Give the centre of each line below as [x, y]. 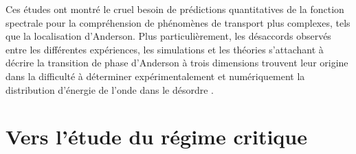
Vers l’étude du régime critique [156, 137]
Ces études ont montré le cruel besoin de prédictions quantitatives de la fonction [175, 9]
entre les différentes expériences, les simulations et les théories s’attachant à [165, 49]
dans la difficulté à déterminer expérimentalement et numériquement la [155, 76]
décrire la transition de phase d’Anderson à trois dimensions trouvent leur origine [177, 63]
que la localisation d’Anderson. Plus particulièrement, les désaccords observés [168, 36]
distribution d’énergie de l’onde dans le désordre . [110, 89]
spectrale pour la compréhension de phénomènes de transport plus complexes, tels [178, 22]
